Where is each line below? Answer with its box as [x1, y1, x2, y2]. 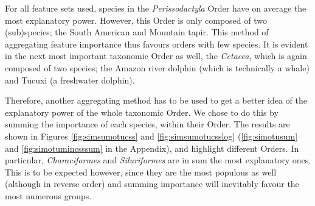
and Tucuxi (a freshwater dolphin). [5, 73, 135, 86]
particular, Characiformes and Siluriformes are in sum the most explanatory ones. [5, 154, 311, 166]
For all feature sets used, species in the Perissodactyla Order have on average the [5, 2, 306, 14]
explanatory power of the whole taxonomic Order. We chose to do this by [5, 105, 279, 118]
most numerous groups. [5, 189, 92, 202]
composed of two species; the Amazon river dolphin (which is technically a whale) [5, 61, 310, 74]
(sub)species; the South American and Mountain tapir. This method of [5, 26, 269, 38]
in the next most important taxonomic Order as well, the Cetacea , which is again [5, 49, 307, 62]
